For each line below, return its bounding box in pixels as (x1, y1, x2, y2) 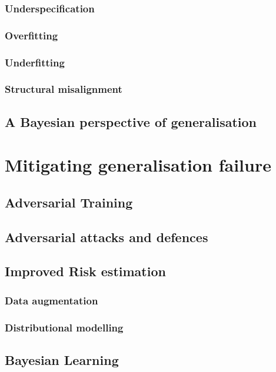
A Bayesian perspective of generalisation (5, 112, 257, 130)
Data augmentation (5, 293, 98, 307)
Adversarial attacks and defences (5, 227, 208, 246)
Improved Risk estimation (5, 262, 166, 280)
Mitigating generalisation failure (5, 153, 271, 177)
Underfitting (5, 55, 65, 69)
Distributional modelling (5, 320, 124, 334)
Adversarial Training (5, 193, 133, 211)
